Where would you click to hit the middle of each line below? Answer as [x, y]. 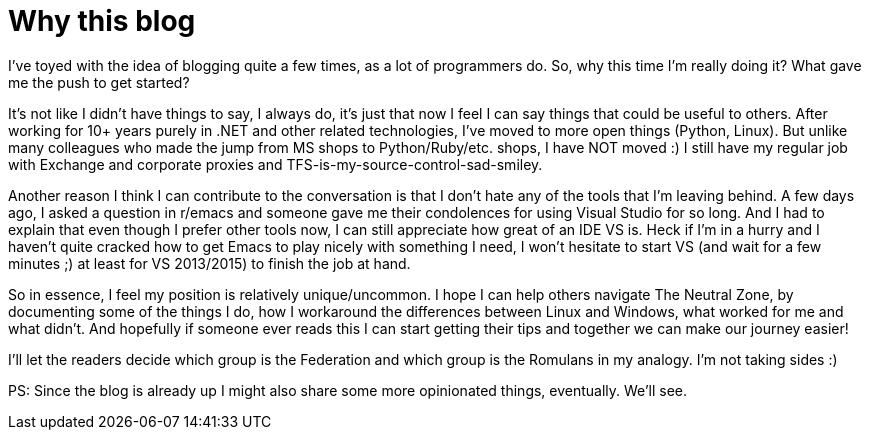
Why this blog [102, 21]
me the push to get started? [99, 82]
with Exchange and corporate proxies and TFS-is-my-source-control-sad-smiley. [275, 164]
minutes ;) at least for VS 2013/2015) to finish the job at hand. [209, 263]
